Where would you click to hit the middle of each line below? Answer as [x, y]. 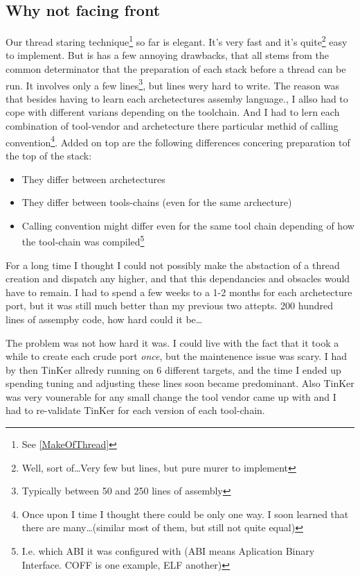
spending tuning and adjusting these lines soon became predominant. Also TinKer [180, 383]
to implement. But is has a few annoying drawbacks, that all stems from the [167, 55]
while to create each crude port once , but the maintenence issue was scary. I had [177, 356]
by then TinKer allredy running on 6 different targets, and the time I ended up [173, 369]
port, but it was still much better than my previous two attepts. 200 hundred [169, 305]
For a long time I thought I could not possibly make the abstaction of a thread [173, 265]
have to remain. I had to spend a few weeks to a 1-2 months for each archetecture [179, 292]
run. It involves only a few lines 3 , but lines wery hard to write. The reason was [173, 84]
